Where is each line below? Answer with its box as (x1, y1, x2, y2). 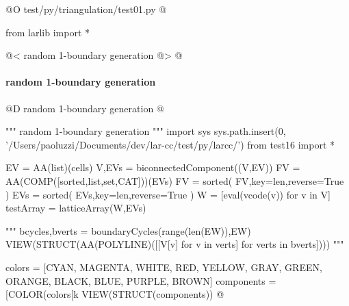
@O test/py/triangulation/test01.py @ (5, 2, 167, 16)
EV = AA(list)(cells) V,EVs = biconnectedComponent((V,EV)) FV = (5, 160, 300, 175)
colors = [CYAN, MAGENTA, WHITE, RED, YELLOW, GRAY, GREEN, (5, 259, 322, 274)
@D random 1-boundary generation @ (5, 101, 164, 115)
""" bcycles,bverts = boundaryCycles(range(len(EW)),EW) (5, 223, 251, 238)
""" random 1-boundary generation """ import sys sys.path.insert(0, (5, 124, 286, 138)
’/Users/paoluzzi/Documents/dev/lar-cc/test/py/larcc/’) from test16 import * (5, 137, 335, 151)
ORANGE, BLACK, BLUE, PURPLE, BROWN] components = (5, 273, 276, 288)
